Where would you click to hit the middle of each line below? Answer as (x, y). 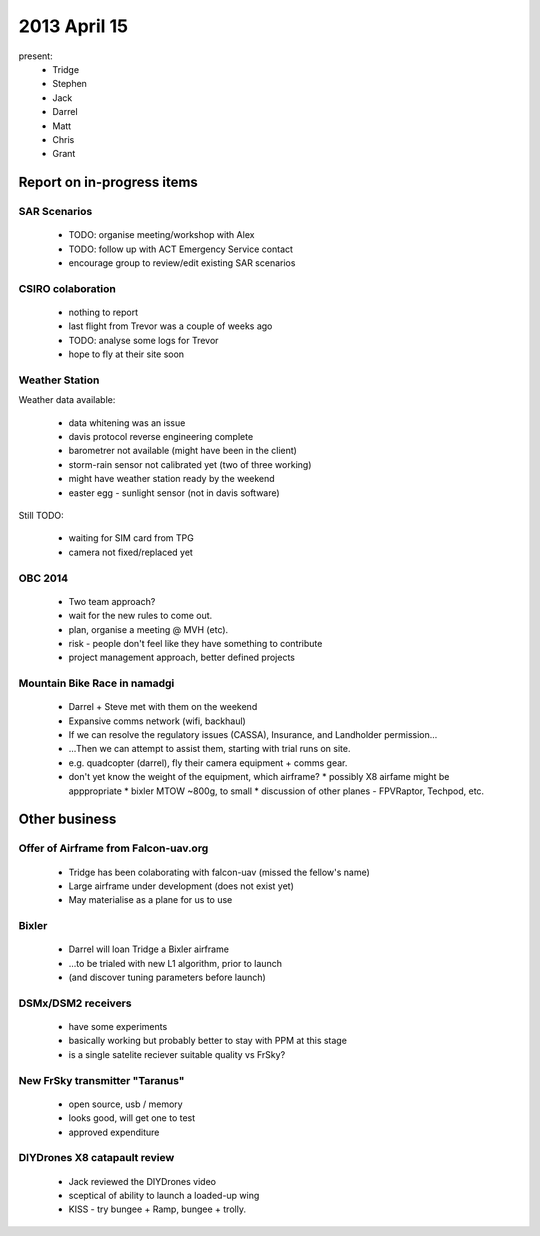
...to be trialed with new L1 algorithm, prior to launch (175, 963)
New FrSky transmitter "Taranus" (101, 1080)
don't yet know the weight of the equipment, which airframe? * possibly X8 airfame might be (259, 777)
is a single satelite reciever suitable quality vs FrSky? (177, 1054)
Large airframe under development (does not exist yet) (181, 886)
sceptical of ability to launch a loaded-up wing (164, 1195)
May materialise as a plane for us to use (150, 900)
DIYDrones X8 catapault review (96, 1158)
